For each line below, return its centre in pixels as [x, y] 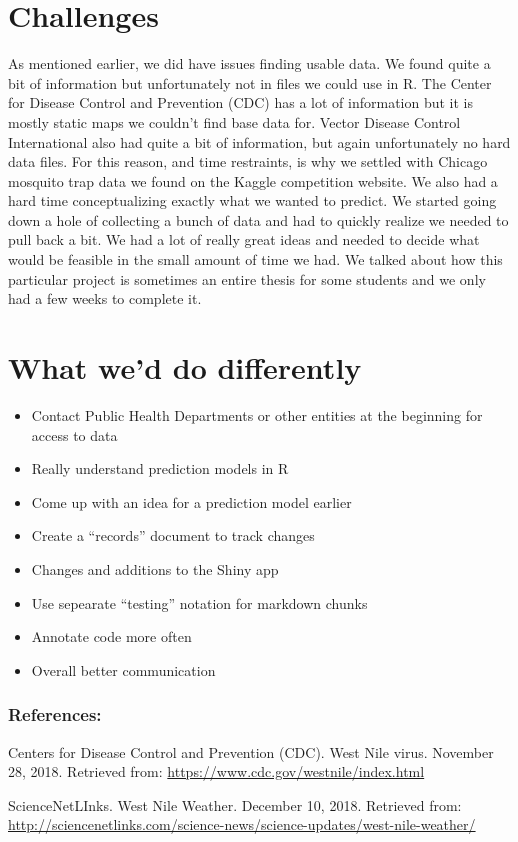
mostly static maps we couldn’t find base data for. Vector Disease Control [234, 121]
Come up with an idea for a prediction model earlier [191, 501]
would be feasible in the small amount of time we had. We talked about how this [255, 259]
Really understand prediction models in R [160, 468]
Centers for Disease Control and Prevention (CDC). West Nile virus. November [251, 751]
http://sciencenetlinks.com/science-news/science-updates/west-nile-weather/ [242, 824]
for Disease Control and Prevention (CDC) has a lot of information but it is [241, 102]
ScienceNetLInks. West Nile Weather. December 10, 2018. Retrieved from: [235, 804]
